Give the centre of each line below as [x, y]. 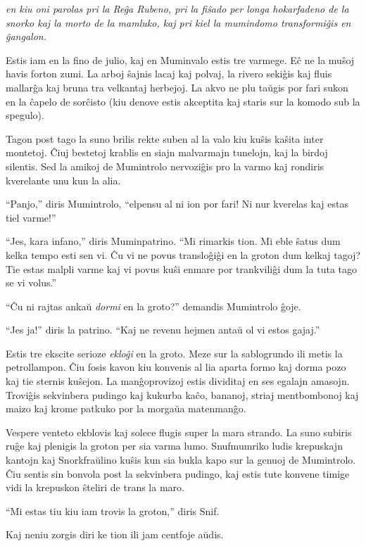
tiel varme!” [31, 217]
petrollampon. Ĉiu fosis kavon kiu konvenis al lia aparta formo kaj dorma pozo [176, 367]
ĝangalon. [26, 36]
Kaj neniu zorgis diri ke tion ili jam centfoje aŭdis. [115, 534]
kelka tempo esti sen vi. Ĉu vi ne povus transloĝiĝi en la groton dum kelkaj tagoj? [183, 254]
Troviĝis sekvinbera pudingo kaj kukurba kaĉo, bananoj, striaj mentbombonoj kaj [182, 394]
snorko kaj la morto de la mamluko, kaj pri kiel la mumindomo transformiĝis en [178, 22]
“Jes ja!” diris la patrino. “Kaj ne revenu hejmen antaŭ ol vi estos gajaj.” [163, 330]
